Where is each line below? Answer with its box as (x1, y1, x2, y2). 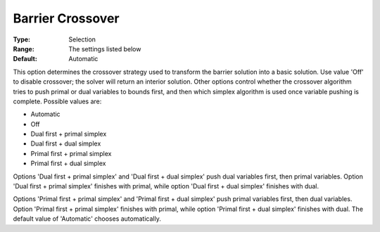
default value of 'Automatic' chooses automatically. (13, 214, 161, 223)
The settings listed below (68, 44, 141, 53)
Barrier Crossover (13, 11, 120, 26)
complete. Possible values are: (13, 97, 102, 105)
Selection (68, 35, 96, 44)
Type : (13, 35, 31, 44)
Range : (13, 44, 34, 53)
